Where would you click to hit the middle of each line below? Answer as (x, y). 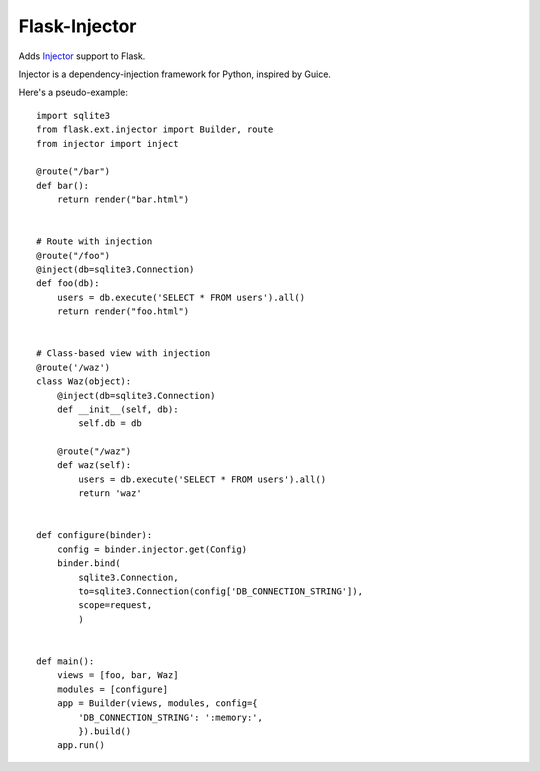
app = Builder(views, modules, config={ (157, 703)
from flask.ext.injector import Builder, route (155, 129)
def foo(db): (68, 283)
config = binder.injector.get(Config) (152, 549)
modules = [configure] (112, 689)
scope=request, (115, 605)
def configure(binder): (94, 535)
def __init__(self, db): (117, 409)
